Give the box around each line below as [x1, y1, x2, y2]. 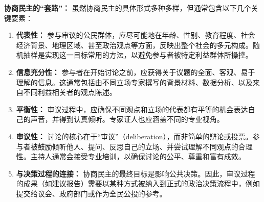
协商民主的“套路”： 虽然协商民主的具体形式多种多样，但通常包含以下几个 [4, 3, 251, 13]
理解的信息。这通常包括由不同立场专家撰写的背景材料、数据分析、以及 [16, 77, 253, 87]
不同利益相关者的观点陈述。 [23, 87, 117, 97]
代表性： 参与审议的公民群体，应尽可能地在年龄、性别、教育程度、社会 [16, 30, 255, 40]
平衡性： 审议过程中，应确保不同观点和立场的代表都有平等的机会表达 [16, 104, 248, 114]
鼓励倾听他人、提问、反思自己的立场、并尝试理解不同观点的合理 [37, 141, 253, 151]
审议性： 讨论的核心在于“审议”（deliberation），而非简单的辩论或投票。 [16, 131, 253, 141]
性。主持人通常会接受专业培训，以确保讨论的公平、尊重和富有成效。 [16, 151, 246, 162]
